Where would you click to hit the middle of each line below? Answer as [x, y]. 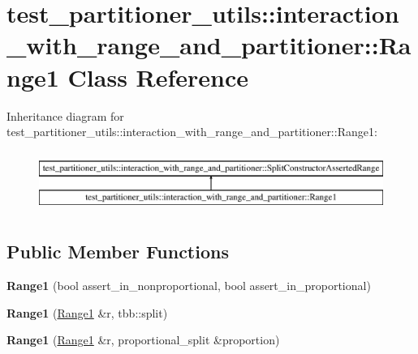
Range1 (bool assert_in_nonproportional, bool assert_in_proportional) [189, 286]
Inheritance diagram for [65, 115]
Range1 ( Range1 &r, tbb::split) [87, 312]
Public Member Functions [118, 252]
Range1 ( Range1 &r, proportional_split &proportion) [143, 340]
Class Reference [158, 77]
